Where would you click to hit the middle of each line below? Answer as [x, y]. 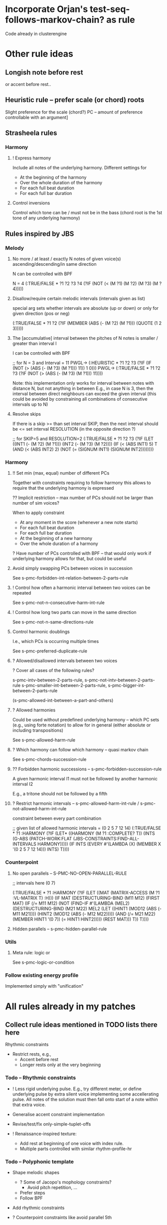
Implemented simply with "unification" [44, 986]
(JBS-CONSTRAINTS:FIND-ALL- [106, 839]
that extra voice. [29, 1105]
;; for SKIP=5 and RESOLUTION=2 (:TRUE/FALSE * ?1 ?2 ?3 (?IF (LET [83, 439]
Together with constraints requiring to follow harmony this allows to [82, 483]
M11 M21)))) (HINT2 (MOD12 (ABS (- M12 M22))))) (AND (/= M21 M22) [84, 914]
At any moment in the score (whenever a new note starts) [79, 523]
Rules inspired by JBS [40, 234]
